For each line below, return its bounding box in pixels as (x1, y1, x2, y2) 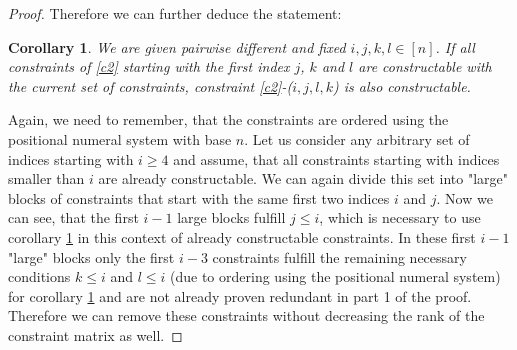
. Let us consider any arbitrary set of (244, 128, 470, 149)
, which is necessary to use (319, 207, 481, 228)
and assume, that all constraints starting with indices (173, 148, 500, 169)
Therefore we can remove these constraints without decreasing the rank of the (8, 305, 485, 326)
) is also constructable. (332, 75, 471, 96)
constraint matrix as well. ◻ (8, 324, 183, 345)
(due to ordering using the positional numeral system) (170, 266, 501, 287)
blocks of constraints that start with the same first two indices (8, 187, 390, 208)
